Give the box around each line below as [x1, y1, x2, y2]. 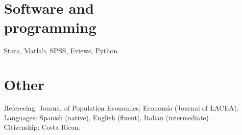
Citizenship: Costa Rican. [4, 122, 80, 132]
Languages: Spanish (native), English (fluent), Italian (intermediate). [4, 112, 211, 122]
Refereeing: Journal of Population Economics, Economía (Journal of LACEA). [4, 103, 239, 113]
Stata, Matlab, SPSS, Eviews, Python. [4, 45, 120, 56]
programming [4, 17, 97, 37]
